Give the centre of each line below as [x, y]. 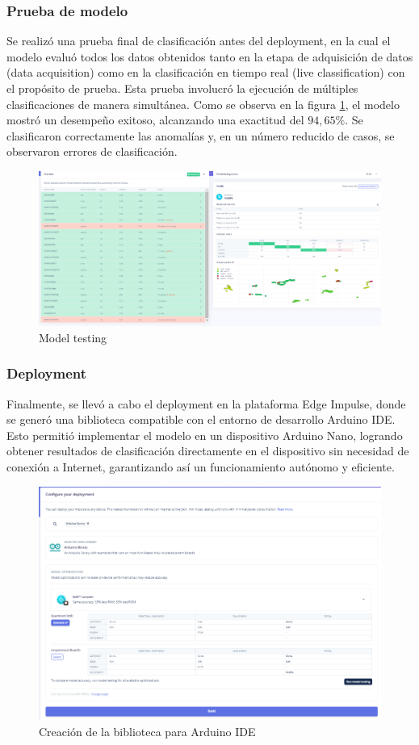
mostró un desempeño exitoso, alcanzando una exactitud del [155, 120]
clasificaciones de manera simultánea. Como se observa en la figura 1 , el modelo [203, 104]
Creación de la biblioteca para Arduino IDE [147, 732]
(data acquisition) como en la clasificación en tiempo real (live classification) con [206, 72]
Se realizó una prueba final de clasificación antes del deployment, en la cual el [199, 41]
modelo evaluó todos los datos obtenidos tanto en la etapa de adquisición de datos [210, 56]
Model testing [73, 337]
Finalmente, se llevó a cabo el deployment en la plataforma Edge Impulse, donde [206, 403]
